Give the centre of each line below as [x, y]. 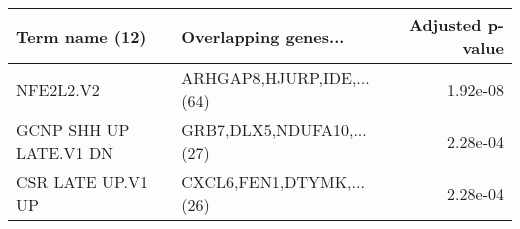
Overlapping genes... [263, 36]
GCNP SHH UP [73, 129]
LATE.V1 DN [65, 152]
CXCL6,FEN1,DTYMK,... [273, 181]
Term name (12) [81, 36]
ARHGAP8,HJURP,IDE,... [275, 77]
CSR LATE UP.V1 [82, 181]
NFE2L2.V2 [58, 89]
